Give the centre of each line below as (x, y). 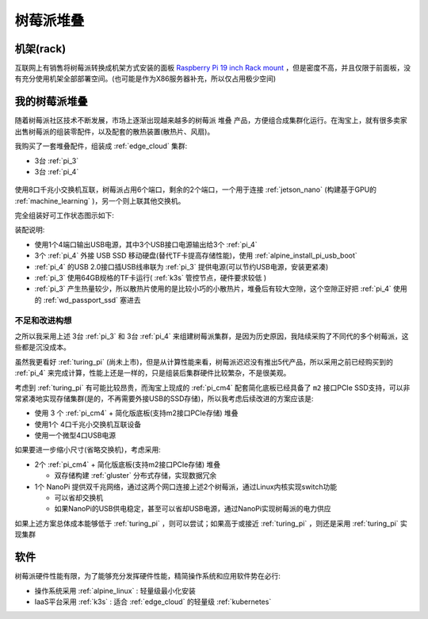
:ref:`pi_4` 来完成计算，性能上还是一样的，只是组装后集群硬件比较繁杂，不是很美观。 (153, 373)
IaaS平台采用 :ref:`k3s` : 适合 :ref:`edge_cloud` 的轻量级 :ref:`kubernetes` (153, 602)
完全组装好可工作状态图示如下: (65, 216)
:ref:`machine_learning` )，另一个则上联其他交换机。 (100, 201)
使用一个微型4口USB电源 (75, 435)
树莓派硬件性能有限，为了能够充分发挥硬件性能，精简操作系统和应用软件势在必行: (148, 576)
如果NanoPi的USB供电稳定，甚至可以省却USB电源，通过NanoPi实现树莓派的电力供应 (193, 509)
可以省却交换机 (78, 498)
